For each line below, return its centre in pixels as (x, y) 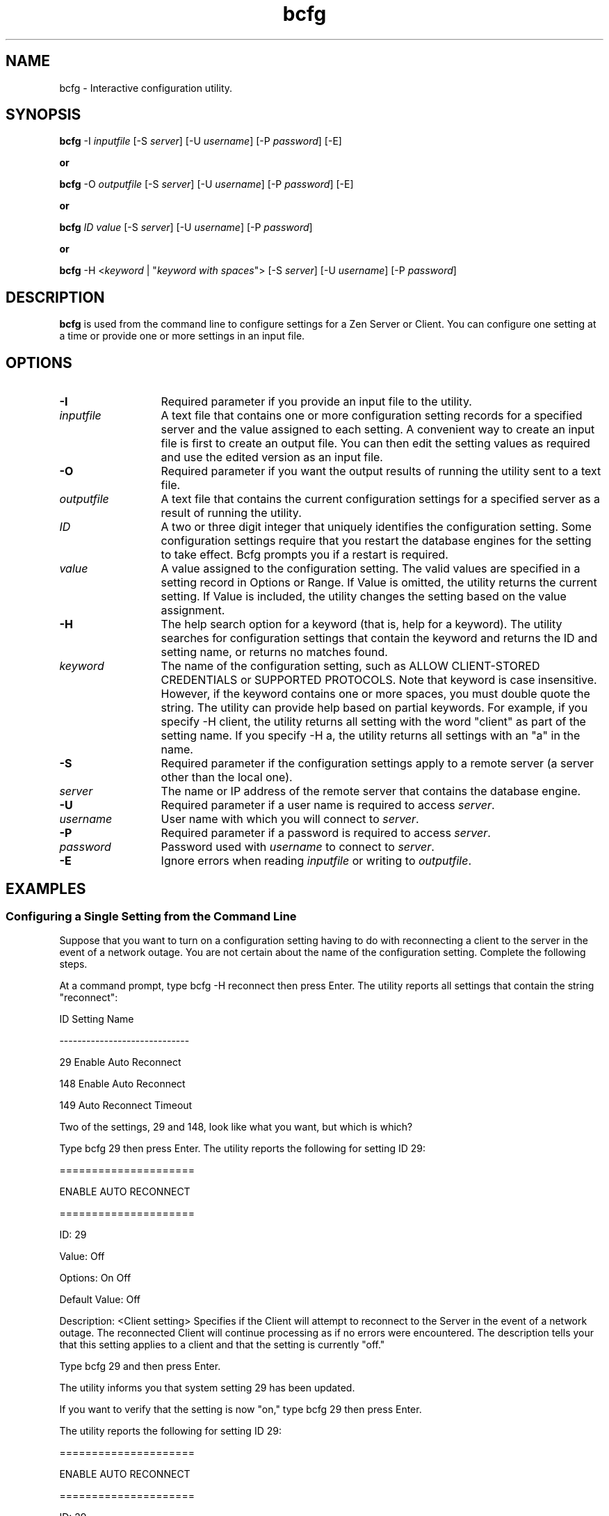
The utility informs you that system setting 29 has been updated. (207, 1388)
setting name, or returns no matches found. (274, 652)
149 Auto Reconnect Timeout (126, 1106)
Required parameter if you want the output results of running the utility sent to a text (381, 471)
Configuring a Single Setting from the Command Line (151, 916)
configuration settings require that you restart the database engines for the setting (376, 541)
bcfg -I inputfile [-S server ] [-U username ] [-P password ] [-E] (201, 141)
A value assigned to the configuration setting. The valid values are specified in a (371, 569)
